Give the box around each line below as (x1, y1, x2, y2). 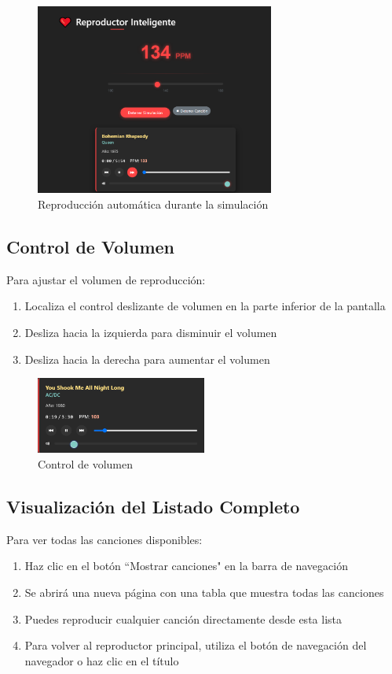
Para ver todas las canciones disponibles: (6, 531, 203, 547)
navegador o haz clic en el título (24, 652, 179, 668)
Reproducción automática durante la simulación (38, 195, 269, 212)
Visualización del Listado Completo (6, 494, 300, 518)
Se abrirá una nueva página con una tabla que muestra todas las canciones (24, 584, 384, 600)
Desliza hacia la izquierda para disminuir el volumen (24, 324, 277, 340)
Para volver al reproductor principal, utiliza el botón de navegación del (24, 637, 367, 654)
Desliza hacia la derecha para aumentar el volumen (24, 350, 270, 367)
